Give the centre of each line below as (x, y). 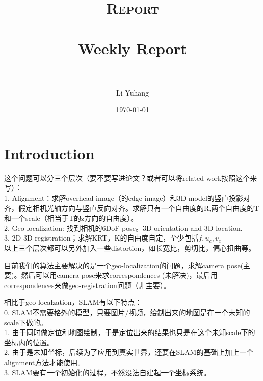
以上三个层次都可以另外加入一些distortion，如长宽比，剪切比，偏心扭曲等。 (130, 247)
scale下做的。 (26, 322)
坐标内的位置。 (29, 342)
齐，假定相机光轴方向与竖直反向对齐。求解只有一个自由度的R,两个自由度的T (132, 208)
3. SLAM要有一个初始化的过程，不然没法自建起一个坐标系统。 (108, 372)
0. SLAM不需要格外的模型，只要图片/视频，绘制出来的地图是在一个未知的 (127, 312)
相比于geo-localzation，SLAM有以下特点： (73, 302)
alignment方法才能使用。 (45, 362)
